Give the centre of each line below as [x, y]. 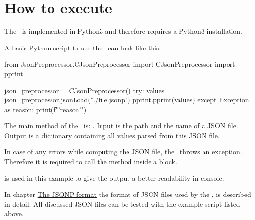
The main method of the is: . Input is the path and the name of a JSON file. [121, 126]
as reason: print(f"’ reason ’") [46, 109]
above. [14, 213]
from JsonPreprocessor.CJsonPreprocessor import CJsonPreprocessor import [120, 64]
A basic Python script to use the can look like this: [83, 47]
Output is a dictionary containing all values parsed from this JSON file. [112, 135]
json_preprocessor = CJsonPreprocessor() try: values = [88, 90]
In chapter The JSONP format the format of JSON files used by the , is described [128, 194]
